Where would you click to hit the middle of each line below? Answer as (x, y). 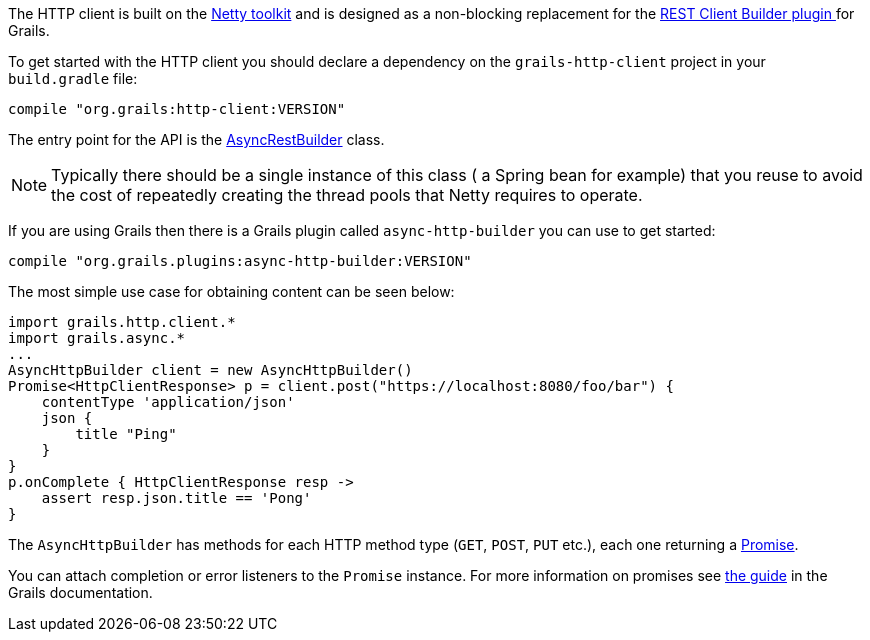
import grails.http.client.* (122, 322)
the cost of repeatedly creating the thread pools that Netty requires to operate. (347, 195)
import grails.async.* (97, 338)
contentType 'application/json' (168, 402)
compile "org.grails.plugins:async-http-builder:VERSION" (240, 261)
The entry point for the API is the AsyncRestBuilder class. (196, 139)
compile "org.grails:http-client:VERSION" (177, 109)
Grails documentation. (80, 592)
